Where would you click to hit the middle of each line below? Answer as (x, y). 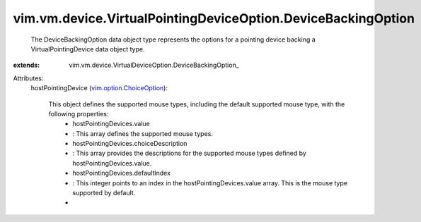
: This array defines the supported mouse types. (143, 133)
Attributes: (28, 78)
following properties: (79, 113)
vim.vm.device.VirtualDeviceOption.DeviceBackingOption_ (154, 65)
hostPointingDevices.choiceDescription (130, 144)
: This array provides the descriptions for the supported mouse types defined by (190, 153)
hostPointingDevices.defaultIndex (122, 173)
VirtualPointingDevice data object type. (88, 49)
